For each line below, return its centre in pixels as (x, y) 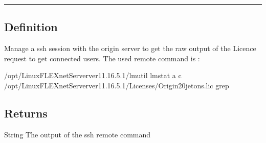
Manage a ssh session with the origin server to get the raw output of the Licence (130, 48)
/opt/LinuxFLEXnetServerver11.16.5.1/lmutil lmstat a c (93, 75)
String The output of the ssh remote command (77, 134)
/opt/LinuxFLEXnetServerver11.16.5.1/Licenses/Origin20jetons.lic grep (117, 85)
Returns (26, 113)
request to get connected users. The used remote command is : (102, 58)
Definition (31, 27)
